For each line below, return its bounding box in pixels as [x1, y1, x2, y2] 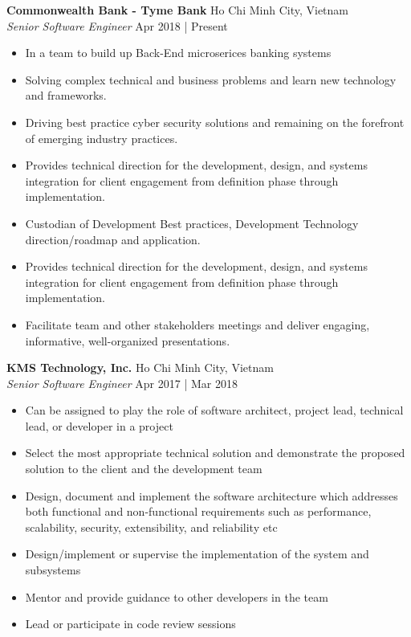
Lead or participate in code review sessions [25, 615, 236, 632]
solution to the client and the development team [25, 460, 262, 477]
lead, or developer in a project [25, 417, 173, 434]
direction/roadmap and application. [25, 231, 201, 247]
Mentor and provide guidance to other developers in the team [25, 588, 328, 605]
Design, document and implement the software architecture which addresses [25, 487, 398, 504]
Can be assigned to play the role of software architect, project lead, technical [25, 402, 404, 419]
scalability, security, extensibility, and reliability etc [25, 518, 278, 535]
